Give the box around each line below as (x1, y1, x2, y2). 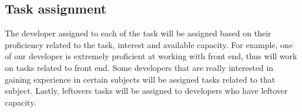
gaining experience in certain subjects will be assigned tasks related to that (5, 73, 276, 85)
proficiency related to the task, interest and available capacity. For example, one (5, 38, 293, 50)
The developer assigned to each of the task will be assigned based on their (5, 27, 271, 39)
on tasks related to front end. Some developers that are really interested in (5, 61, 274, 73)
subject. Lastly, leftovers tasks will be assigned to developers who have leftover (5, 84, 288, 97)
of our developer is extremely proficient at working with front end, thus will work (5, 50, 297, 62)
